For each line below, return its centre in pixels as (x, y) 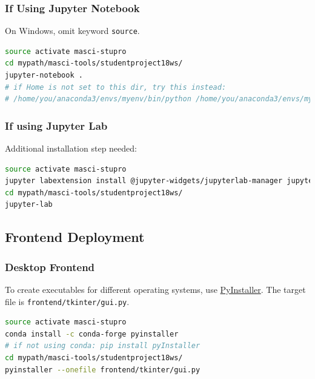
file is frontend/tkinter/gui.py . (67, 301)
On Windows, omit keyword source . (72, 31)
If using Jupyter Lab (56, 125)
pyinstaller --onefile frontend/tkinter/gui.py (103, 370)
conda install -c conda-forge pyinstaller (92, 334)
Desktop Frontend (50, 267)
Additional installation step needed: (71, 148)
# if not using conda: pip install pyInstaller (103, 346)
